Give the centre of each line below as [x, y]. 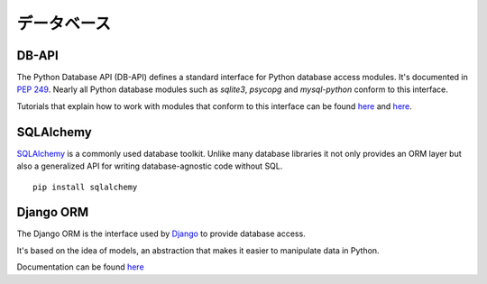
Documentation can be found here [80, 267]
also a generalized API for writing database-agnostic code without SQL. [150, 166]
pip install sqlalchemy [85, 187]
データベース [64, 23]
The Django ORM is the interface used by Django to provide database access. [161, 234]
